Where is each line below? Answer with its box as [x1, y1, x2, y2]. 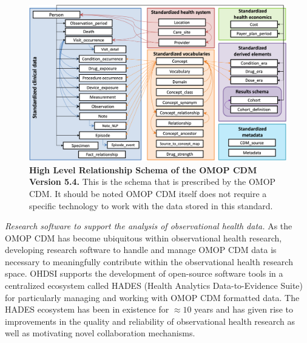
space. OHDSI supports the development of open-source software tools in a [5, 267, 283, 280]
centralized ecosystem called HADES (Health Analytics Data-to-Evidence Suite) [5, 279, 303, 292]
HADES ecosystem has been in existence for [5, 303, 169, 316]
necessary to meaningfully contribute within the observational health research [5, 255, 293, 268]
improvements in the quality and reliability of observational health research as [5, 314, 295, 327]
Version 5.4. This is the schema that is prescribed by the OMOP [29, 175, 276, 188]
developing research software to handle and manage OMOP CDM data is [5, 243, 277, 256]
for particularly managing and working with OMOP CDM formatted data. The [5, 291, 300, 303]
